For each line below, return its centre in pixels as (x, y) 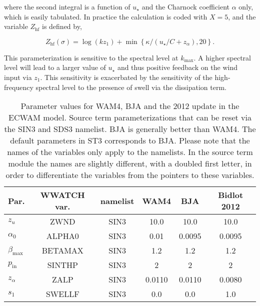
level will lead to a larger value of (55, 67)
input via (18, 77)
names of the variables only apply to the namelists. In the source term (130, 152)
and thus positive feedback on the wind (177, 67)
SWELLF (62, 294)
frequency (19, 87)
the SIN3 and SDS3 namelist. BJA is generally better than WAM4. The (130, 129)
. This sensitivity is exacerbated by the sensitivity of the (126, 77)
